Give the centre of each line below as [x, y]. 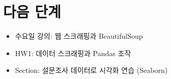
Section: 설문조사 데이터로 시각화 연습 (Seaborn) [91, 70]
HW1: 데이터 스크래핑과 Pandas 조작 [73, 53]
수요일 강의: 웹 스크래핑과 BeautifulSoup [79, 36]
